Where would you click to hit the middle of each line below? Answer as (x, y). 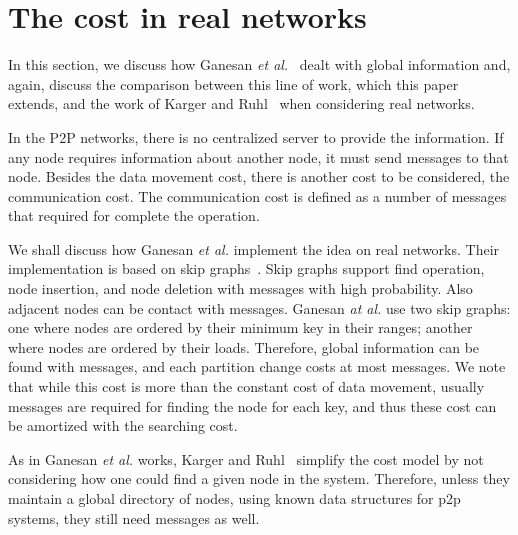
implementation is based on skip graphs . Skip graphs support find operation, (246, 268)
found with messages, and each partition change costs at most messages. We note (257, 366)
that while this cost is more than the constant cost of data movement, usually (246, 386)
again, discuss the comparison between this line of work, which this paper (233, 83)
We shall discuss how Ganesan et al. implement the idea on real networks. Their (254, 248)
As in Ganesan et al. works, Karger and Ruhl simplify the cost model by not (246, 458)
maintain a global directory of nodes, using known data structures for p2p (234, 498)
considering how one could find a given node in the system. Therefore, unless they (259, 478)
